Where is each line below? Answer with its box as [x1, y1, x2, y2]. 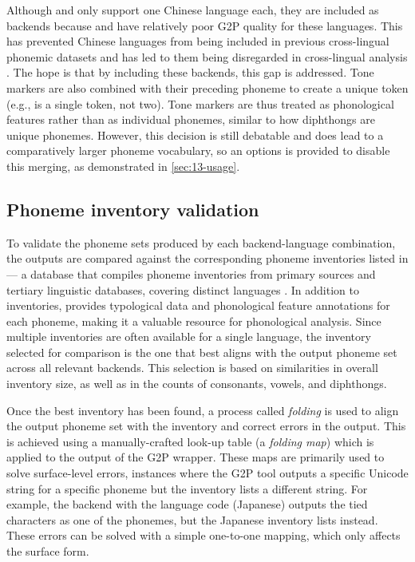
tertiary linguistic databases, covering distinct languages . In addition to [6, 281, 359, 298]
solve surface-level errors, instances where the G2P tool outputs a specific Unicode [6, 465, 409, 481]
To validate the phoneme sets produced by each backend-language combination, [6, 234, 396, 251]
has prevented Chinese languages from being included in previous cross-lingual [6, 33, 389, 49]
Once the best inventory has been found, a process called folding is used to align [6, 402, 399, 418]
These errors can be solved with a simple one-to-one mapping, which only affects [6, 527, 401, 544]
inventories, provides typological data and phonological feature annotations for [6, 297, 390, 314]
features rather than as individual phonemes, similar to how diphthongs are [6, 111, 375, 128]
